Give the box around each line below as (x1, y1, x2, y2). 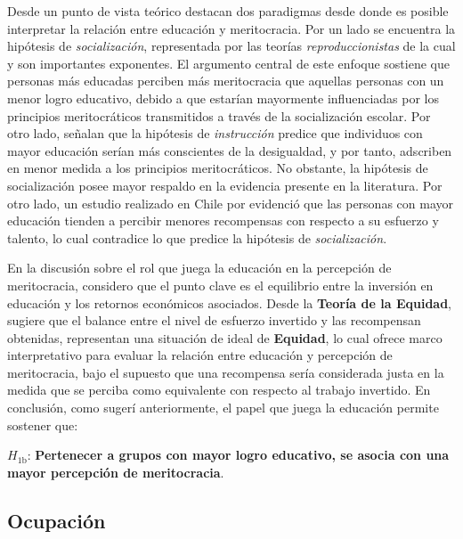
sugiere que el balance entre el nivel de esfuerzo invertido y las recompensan (7, 311, 421, 330)
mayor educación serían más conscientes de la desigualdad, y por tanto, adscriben (7, 141, 452, 159)
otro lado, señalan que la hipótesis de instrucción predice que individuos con (7, 124, 423, 143)
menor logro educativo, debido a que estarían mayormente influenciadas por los (7, 88, 439, 107)
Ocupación (7, 506, 106, 534)
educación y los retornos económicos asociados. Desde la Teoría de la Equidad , (7, 293, 452, 312)
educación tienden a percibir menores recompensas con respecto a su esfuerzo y (7, 211, 439, 230)
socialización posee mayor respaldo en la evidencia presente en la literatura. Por (7, 176, 443, 194)
